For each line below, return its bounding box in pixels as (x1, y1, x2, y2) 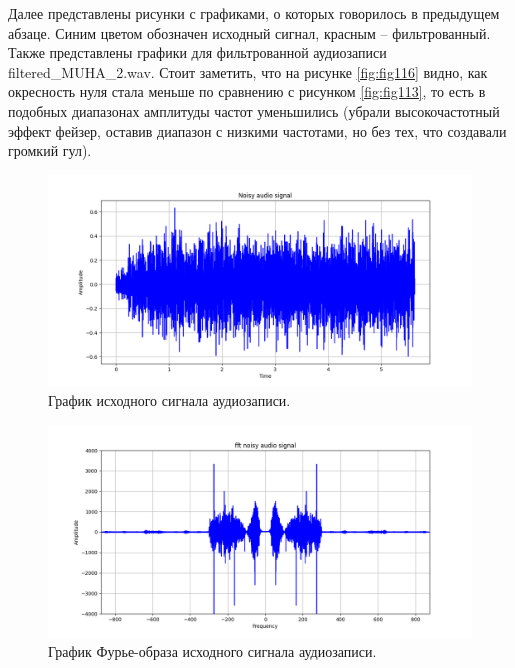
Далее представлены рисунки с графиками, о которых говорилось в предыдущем (8, 3, 500, 23)
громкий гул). (8, 140, 92, 161)
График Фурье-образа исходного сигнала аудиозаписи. (48, 640, 377, 661)
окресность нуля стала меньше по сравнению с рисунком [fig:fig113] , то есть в (8, 81, 486, 102)
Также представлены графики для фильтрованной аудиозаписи (8, 42, 387, 63)
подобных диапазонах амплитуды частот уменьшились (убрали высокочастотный (8, 100, 500, 121)
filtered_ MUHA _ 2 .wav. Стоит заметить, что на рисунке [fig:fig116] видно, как (8, 61, 488, 82)
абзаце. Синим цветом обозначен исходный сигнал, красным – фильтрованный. (8, 22, 491, 43)
